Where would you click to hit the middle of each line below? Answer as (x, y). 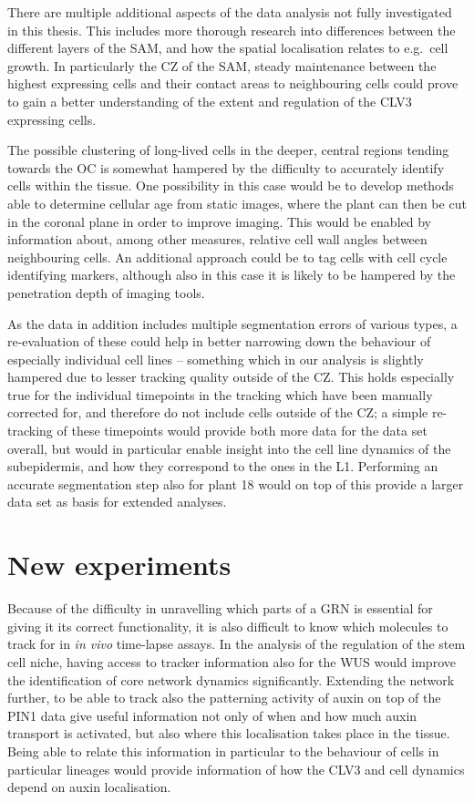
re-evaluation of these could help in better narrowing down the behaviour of (219, 341)
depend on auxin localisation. (89, 787)
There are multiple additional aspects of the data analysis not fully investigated (230, 12)
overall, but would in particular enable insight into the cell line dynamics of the (229, 448)
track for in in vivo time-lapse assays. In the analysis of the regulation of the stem (237, 644)
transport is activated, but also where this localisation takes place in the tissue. (229, 733)
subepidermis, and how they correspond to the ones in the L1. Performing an (223, 466)
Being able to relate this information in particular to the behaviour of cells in (223, 751)
